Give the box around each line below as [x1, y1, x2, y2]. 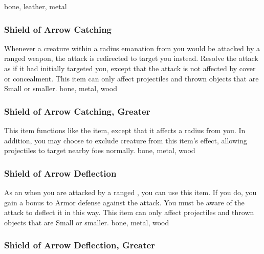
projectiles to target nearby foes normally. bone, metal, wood [4, 145, 195, 156]
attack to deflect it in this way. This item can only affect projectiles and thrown [4, 207, 254, 218]
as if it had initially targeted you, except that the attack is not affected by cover [4, 63, 256, 73]
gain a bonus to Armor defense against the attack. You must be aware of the [4, 197, 245, 207]
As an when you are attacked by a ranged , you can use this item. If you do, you [4, 187, 257, 197]
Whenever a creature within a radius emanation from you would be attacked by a [4, 43, 260, 53]
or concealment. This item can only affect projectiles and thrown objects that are [4, 73, 259, 83]
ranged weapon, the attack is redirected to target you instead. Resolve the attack [4, 53, 258, 63]
